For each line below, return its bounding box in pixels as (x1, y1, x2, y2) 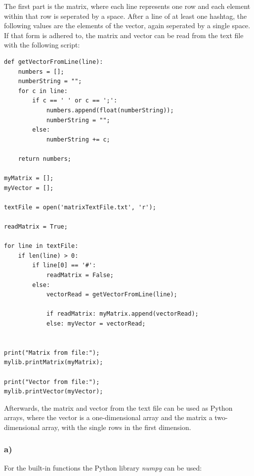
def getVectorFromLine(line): (4, 58, 103, 65)
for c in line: (18, 87, 68, 95)
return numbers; (18, 155, 72, 162)
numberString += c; (46, 136, 110, 143)
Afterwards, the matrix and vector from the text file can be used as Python (4, 402, 233, 413)
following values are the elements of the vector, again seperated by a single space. (4, 20, 251, 31)
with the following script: (4, 40, 80, 50)
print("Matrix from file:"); (4, 349, 100, 356)
